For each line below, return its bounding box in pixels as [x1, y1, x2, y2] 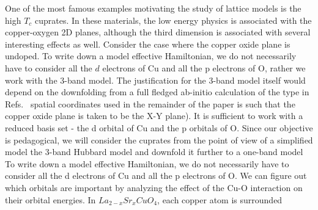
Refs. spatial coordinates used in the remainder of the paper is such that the [5, 97, 295, 110]
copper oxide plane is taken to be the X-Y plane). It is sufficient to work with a [5, 109, 303, 122]
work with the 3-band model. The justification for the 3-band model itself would [5, 73, 306, 86]
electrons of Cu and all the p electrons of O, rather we [102, 61, 306, 74]
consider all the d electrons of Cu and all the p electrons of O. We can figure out [5, 169, 307, 182]
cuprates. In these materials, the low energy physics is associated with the [35, 13, 312, 26]
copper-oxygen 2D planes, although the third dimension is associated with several [5, 26, 311, 38]
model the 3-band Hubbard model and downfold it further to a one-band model [5, 145, 303, 158]
